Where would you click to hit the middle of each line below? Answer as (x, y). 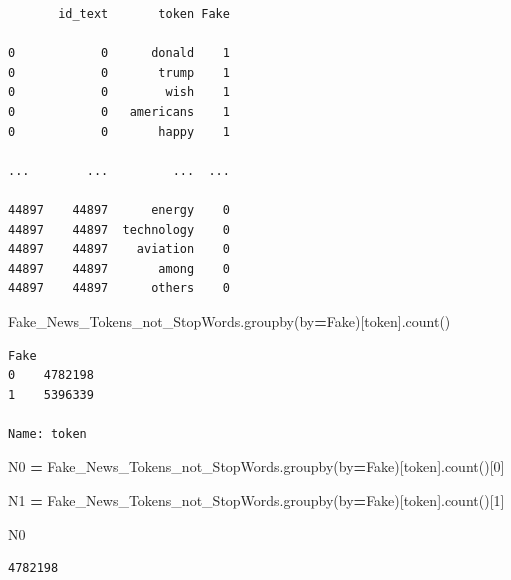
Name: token (47, 433)
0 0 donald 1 (119, 53)
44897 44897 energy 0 (119, 209)
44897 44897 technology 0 (119, 229)
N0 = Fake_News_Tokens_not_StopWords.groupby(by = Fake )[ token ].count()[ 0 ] (256, 466)
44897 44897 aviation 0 (119, 249)
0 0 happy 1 (119, 131)
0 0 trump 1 (119, 72)
